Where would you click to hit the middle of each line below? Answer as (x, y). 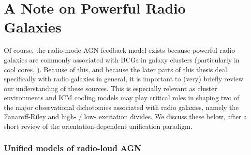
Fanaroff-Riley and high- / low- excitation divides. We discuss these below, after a (125, 116)
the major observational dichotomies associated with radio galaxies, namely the (121, 107)
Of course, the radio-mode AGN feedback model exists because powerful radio (119, 50)
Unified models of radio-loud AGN (73, 147)
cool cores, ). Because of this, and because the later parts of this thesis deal (116, 69)
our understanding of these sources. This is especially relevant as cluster (111, 88)
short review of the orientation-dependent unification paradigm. (98, 126)
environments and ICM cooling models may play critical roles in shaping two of (122, 98)
